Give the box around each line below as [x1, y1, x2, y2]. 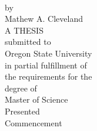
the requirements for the [5, 70, 92, 83]
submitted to [5, 35, 51, 48]
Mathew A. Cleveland [5, 12, 83, 25]
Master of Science [5, 93, 68, 106]
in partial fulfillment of [5, 58, 87, 71]
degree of [5, 81, 37, 94]
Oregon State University [5, 47, 92, 59]
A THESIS [5, 24, 44, 36]
